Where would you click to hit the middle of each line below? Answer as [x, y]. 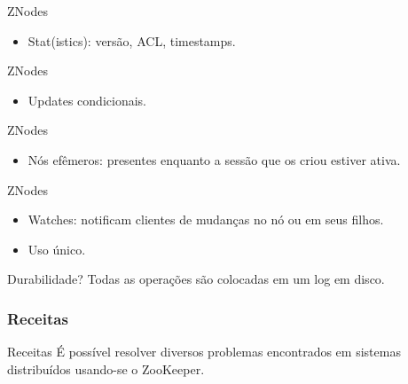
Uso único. [57, 249]
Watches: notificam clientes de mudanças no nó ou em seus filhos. [206, 219]
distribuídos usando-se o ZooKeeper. [106, 368]
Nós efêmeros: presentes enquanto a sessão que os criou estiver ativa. [214, 159]
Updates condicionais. [87, 100]
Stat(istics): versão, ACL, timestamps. [132, 40]
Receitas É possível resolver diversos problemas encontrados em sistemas [204, 352]
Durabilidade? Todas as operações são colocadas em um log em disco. [196, 279]
